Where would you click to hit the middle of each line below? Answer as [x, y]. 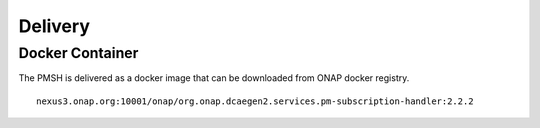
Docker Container [78, 53]
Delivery [54, 26]
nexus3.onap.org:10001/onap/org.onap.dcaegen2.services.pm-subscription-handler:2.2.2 [255, 101]
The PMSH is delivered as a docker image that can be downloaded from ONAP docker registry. [214, 78]
